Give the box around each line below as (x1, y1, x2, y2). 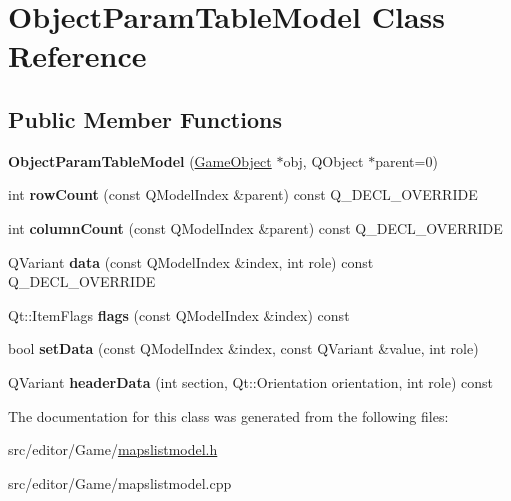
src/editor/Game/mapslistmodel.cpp (8, 472, 232, 493)
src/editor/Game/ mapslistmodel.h (8, 439, 218, 460)
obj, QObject (283, 150, 364, 171)
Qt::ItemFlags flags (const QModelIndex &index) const (8, 304, 350, 325)
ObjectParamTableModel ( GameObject (8, 150, 272, 171)
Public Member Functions (8, 103, 282, 134)
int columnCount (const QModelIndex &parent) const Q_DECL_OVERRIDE (8, 217, 503, 238)
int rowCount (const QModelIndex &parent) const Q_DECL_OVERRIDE (8, 184, 478, 205)
